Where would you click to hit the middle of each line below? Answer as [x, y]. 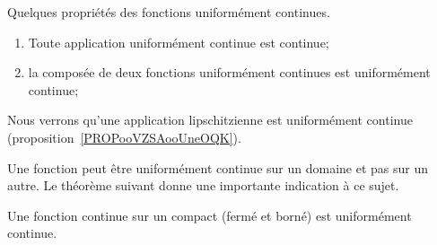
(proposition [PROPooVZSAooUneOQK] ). [124, 137]
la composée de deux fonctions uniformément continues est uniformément [229, 72]
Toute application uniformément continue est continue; [179, 42]
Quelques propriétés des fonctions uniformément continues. [169, 12]
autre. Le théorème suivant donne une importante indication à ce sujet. [203, 185]
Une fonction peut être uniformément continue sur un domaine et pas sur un [218, 167]
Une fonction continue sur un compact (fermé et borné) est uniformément [210, 215]
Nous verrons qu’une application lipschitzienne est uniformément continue [210, 120]
